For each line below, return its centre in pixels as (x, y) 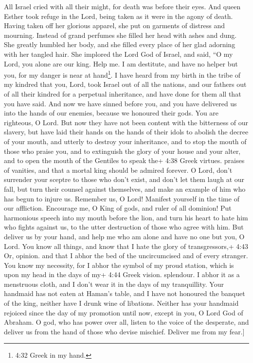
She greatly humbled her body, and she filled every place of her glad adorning (120, 44)
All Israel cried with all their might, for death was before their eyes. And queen (122, 6)
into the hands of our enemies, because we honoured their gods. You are (111, 113)
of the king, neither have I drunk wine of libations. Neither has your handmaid (121, 303)
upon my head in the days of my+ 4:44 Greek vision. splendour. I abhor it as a (122, 274)
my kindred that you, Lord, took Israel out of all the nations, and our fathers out (125, 84)
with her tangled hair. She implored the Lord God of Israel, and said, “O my (118, 54)
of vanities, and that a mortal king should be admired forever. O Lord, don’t (118, 170)
